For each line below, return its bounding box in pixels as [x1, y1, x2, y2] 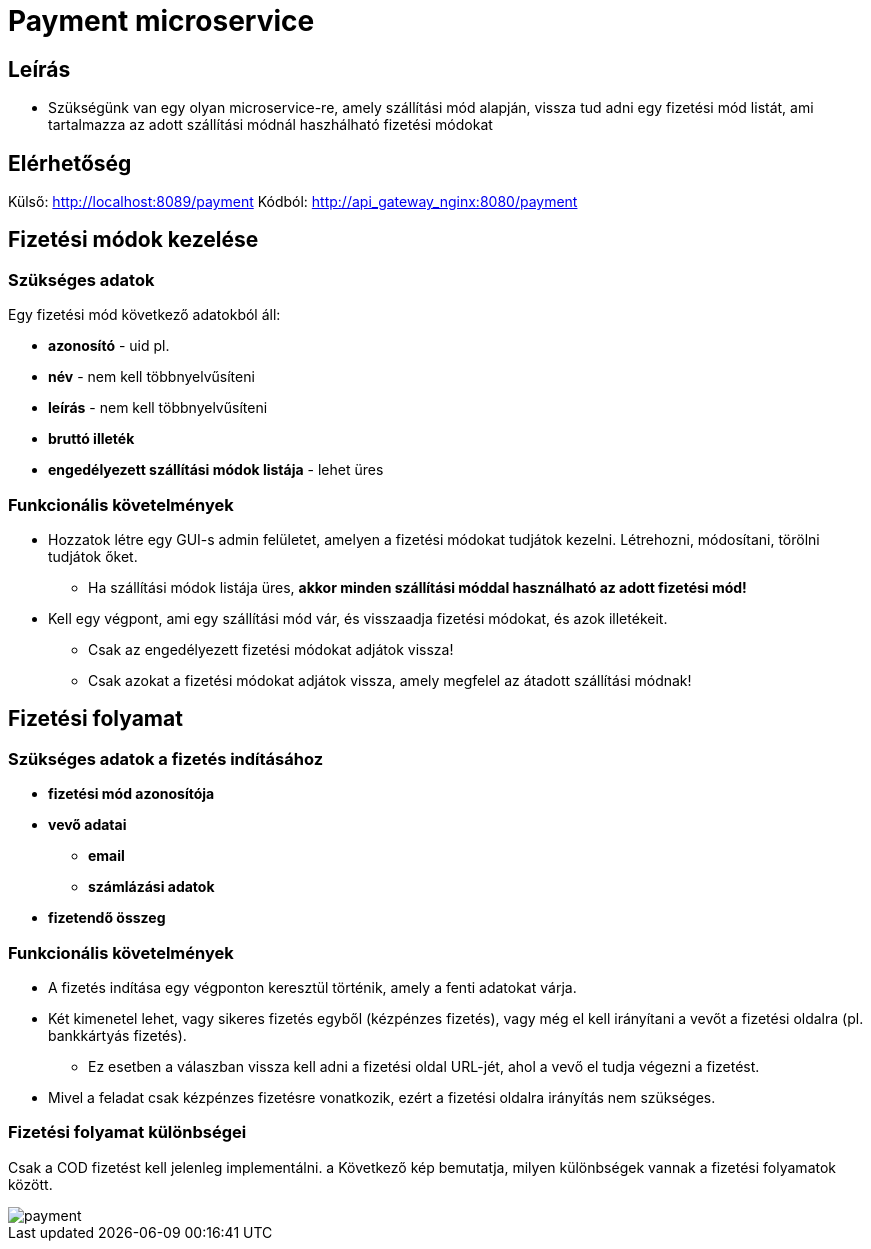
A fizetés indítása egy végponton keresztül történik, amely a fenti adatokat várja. [48, 978, 577, 996]
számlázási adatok [88, 878, 215, 896]
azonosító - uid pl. [48, 337, 170, 355]
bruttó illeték [48, 430, 135, 448]
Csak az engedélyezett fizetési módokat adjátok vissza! [88, 640, 454, 658]
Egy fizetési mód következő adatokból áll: [8, 306, 281, 324]
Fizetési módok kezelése [8, 227, 259, 253]
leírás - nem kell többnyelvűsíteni [48, 399, 268, 417]
